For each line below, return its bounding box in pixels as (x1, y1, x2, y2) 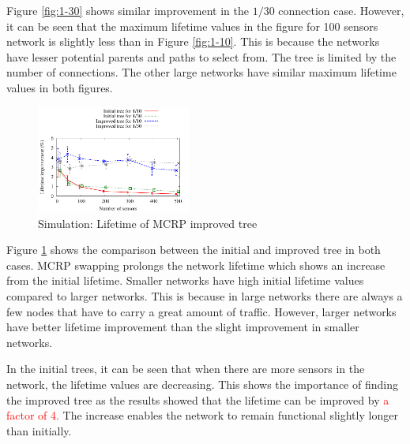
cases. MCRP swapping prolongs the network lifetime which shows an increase (6, 256, 386, 273)
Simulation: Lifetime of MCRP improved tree (38, 215, 258, 231)
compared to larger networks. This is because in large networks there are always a (6, 288, 403, 304)
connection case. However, (278, 2, 404, 18)
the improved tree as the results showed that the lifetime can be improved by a (6, 391, 389, 408)
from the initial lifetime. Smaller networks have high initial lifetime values (6, 272, 364, 289)
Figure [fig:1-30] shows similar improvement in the (6, 2, 249, 18)
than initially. (6, 422, 72, 438)
